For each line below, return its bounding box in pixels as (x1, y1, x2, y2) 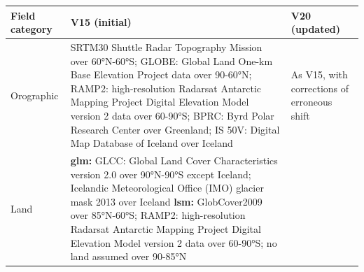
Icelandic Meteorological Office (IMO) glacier (70, 180, 264, 195)
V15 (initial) (70, 15, 132, 29)
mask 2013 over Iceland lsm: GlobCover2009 (70, 194, 262, 208)
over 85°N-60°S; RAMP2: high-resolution (70, 208, 246, 222)
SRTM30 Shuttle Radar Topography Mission (70, 39, 262, 54)
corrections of (290, 80, 349, 95)
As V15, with (290, 67, 348, 82)
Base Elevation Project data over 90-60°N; (70, 67, 252, 82)
